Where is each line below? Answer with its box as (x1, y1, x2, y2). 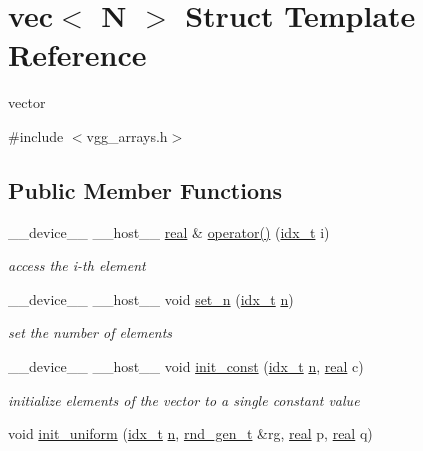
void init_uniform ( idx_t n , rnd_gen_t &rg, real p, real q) (8, 423, 373, 444)
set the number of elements (8, 322, 173, 343)
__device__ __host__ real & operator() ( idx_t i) (8, 221, 330, 242)
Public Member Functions (8, 174, 282, 205)
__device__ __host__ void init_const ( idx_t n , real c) (8, 356, 364, 377)
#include (8, 125, 64, 146)
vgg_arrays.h (86, 125, 168, 146)
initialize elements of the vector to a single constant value (8, 389, 360, 410)
